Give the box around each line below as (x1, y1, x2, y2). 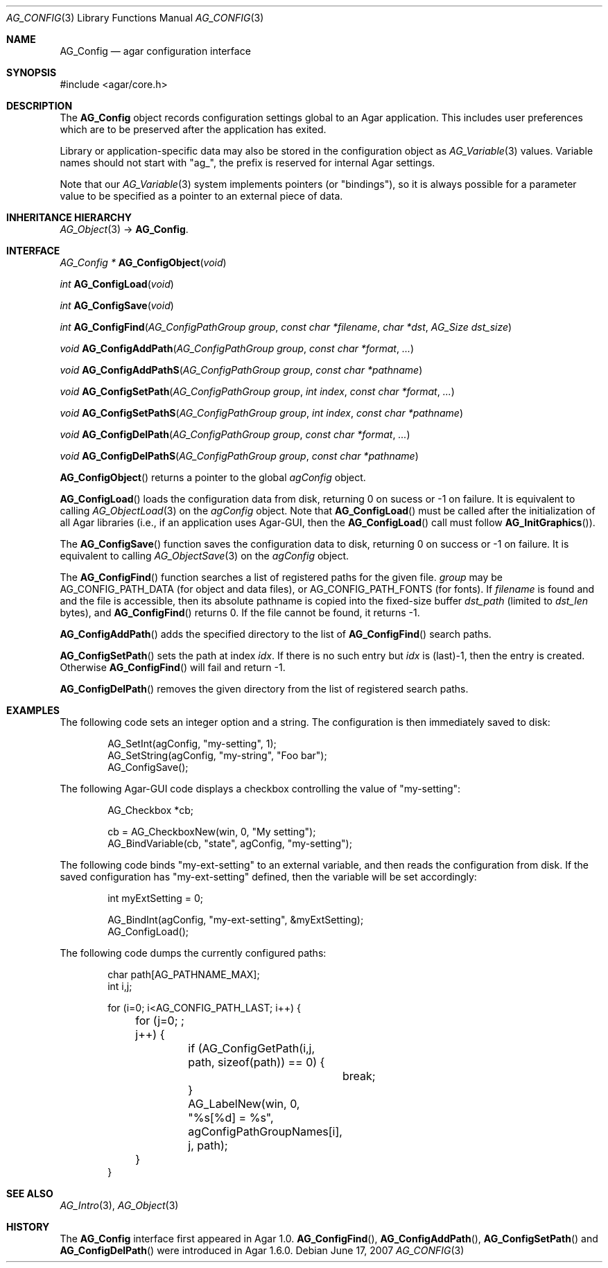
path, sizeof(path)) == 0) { (188, 1055, 325, 1069)
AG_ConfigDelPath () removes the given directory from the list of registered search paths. (60, 683, 469, 695)
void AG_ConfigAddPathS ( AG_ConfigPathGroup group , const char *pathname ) (60, 364, 423, 376)
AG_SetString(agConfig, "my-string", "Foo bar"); (107, 749, 327, 761)
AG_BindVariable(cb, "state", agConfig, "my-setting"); (107, 837, 352, 849)
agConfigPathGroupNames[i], (188, 1124, 342, 1138)
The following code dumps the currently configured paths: (60, 947, 327, 959)
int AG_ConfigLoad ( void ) (60, 278, 174, 290)
